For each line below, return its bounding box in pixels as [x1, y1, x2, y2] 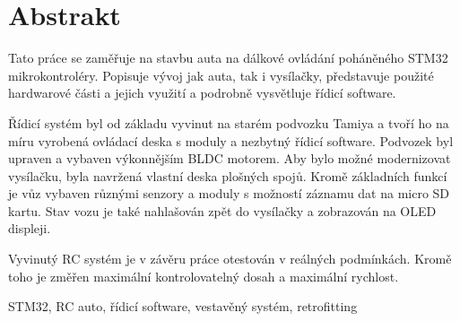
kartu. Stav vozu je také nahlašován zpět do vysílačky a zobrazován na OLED [8, 201, 437, 220]
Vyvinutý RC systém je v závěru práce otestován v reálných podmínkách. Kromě [8, 249, 452, 268]
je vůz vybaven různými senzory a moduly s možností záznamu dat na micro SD [8, 184, 450, 203]
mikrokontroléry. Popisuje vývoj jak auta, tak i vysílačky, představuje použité [8, 65, 434, 84]
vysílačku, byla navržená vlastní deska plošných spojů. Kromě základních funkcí [8, 166, 447, 185]
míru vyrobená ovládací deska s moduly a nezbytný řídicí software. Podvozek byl [8, 131, 454, 150]
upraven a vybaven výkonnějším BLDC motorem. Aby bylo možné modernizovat [8, 149, 451, 168]
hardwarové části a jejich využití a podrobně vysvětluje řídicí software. [8, 83, 396, 102]
